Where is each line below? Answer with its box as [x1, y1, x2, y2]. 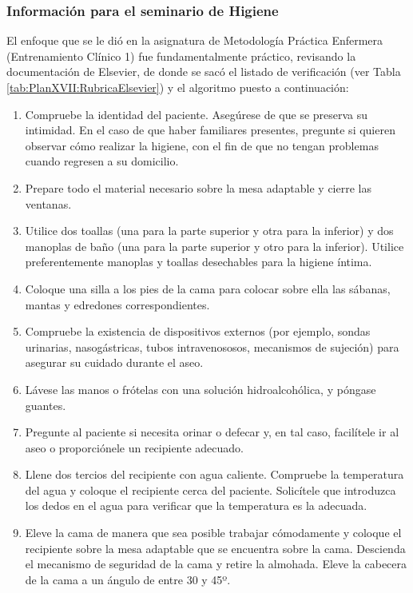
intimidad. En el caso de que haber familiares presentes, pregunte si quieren [25, 121, 395, 138]
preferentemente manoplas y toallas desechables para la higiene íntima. [25, 253, 372, 270]
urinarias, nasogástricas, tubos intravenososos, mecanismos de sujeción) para [25, 338, 399, 355]
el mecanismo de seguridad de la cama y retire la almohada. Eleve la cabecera [25, 555, 407, 572]
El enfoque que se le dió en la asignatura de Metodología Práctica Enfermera [6, 32, 383, 49]
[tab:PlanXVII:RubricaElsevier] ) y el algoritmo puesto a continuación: [6, 79, 349, 95]
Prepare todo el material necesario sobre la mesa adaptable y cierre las [25, 179, 371, 196]
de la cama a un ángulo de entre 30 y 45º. [25, 571, 231, 587]
